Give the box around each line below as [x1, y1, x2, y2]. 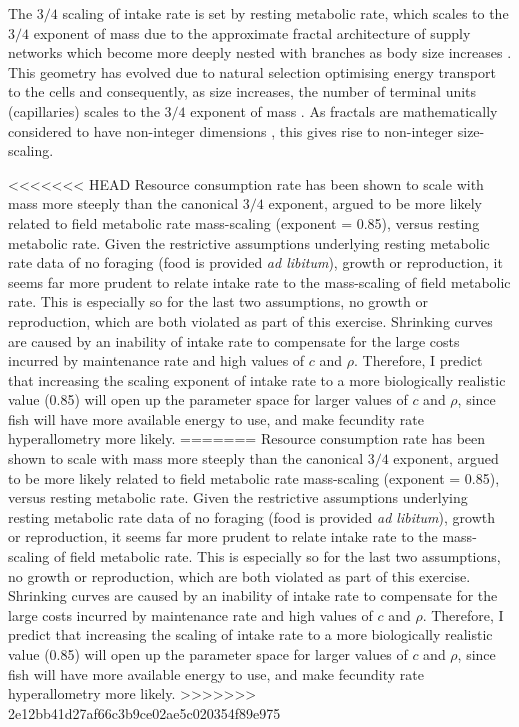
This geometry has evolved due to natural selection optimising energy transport [8, 61, 496, 82]
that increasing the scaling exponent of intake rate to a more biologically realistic [8, 369, 506, 390]
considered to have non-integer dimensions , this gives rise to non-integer [8, 120, 454, 141]
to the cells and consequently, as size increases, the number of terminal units [8, 81, 477, 102]
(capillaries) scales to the [8, 100, 160, 121]
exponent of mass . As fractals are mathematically [190, 100, 498, 121]
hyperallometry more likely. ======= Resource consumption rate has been [8, 428, 486, 449]
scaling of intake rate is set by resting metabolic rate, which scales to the [62, 3, 509, 23]
